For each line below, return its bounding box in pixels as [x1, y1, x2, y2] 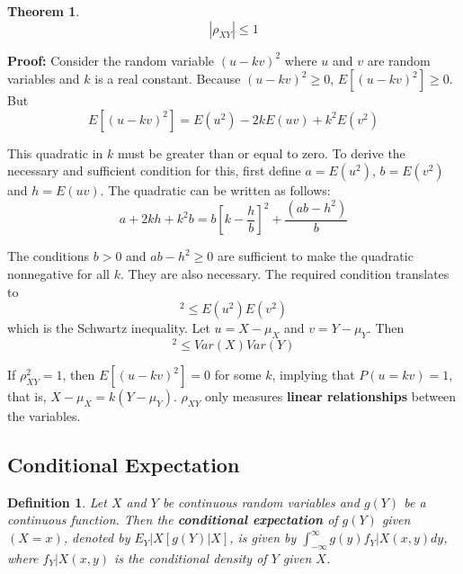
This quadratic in [7, 143, 103, 162]
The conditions [7, 247, 90, 265]
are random [367, 50, 431, 69]
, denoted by [63, 528, 130, 547]
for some [214, 365, 262, 384]
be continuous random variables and [162, 492, 360, 511]
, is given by [229, 528, 297, 547]
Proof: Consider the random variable [7, 50, 215, 69]
